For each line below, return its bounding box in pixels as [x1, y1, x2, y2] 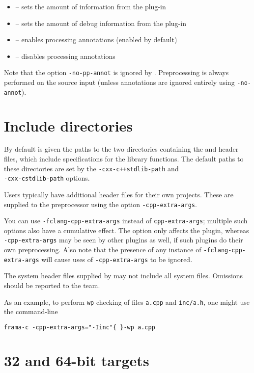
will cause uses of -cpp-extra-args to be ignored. [41, 254, 193, 264]
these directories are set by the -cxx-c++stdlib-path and [4, 163, 179, 173]
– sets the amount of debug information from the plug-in [15, 18, 186, 28]
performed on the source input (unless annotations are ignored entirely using [4, 77, 235, 87]
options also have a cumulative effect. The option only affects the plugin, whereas [4, 225, 249, 235]
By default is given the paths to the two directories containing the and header [4, 144, 239, 154]
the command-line [4, 306, 58, 317]
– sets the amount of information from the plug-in [15, 1, 166, 11]
